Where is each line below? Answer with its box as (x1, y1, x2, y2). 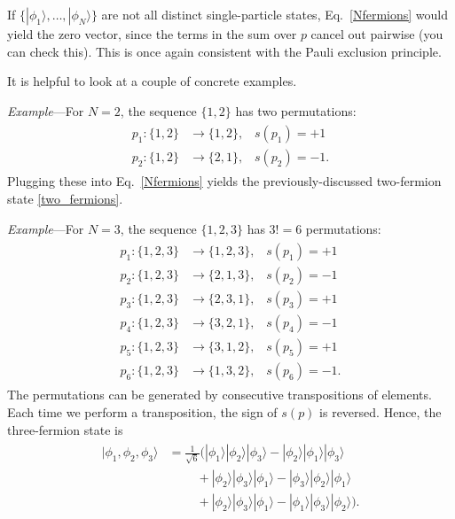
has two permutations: (235, 101, 357, 120)
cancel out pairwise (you (310, 25, 443, 43)
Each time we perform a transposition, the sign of (7, 403, 278, 422)
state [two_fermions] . (7, 190, 123, 208)
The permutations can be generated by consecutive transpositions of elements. (7, 385, 432, 404)
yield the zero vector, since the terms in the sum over (7, 25, 297, 43)
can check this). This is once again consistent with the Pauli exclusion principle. (7, 42, 442, 60)
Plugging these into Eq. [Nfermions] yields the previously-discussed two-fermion (7, 172, 442, 190)
